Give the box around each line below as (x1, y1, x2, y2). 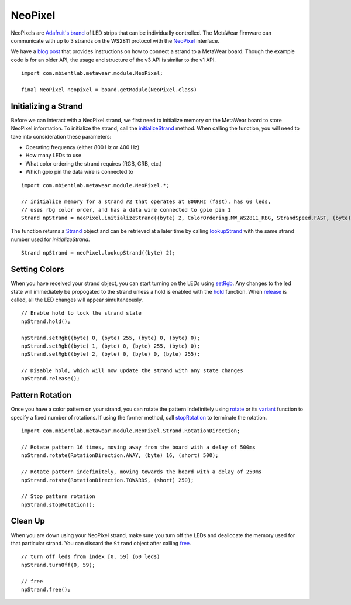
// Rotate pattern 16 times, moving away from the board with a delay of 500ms (21, 444, 256, 451)
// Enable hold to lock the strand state (21, 310, 142, 317)
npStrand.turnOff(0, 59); (21, 562, 96, 568)
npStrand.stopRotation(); (21, 501, 96, 508)
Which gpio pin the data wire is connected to (25, 169, 134, 176)
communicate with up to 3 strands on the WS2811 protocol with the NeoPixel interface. (11, 37, 219, 44)
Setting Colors (11, 264, 64, 274)
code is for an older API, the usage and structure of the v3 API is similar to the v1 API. (11, 56, 216, 63)
